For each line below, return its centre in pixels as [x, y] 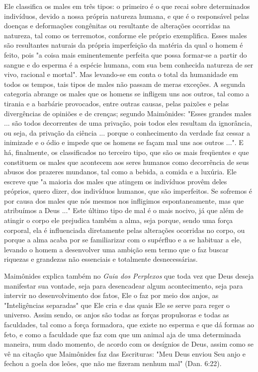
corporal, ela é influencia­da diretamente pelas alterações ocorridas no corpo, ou [125, 230]
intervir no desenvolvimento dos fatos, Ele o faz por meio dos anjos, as [111, 295]
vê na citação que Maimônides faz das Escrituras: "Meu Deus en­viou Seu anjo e [125, 353]
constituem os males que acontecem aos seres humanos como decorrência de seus [127, 162]
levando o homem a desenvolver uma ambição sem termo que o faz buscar [116, 249]
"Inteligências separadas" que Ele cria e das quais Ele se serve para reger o [117, 305]
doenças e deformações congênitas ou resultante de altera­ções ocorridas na [117, 26]
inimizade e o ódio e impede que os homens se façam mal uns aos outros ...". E [124, 142]
